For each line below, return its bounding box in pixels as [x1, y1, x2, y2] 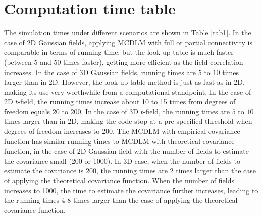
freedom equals [4, 106, 50, 116]
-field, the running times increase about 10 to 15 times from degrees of [18, 96, 236, 107]
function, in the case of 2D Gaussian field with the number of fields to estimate [4, 146, 249, 156]
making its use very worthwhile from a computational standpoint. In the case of [4, 86, 251, 97]
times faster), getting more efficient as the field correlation [63, 56, 243, 67]
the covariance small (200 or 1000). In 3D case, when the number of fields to [4, 155, 240, 166]
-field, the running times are [143, 106, 230, 116]
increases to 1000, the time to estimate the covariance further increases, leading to [4, 185, 258, 195]
